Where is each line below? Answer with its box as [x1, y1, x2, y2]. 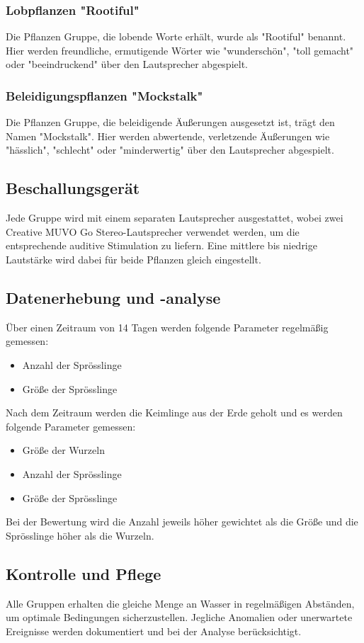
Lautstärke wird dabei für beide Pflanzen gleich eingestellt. [6, 251, 261, 266]
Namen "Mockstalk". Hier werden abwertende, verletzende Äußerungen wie [6, 128, 330, 143]
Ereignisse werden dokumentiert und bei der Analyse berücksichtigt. [6, 623, 302, 638]
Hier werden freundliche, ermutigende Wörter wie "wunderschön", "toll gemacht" [6, 42, 354, 57]
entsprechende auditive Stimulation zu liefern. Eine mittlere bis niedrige [6, 238, 317, 253]
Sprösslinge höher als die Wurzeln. [6, 528, 154, 542]
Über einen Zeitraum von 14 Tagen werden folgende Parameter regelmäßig [6, 319, 329, 334]
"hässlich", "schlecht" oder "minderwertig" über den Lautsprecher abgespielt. [6, 142, 334, 157]
